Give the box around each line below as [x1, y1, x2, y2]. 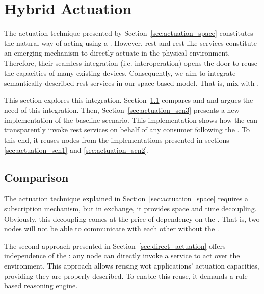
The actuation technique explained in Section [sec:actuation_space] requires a [4, 193, 249, 204]
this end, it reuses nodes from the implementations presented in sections [4, 135, 229, 145]
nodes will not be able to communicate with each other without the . [4, 223, 219, 234]
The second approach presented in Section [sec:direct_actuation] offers [4, 240, 226, 251]
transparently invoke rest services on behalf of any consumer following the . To [4, 124, 250, 135]
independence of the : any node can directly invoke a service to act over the [4, 250, 240, 261]
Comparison [4, 169, 69, 185]
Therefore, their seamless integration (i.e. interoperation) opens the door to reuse [4, 57, 257, 68]
